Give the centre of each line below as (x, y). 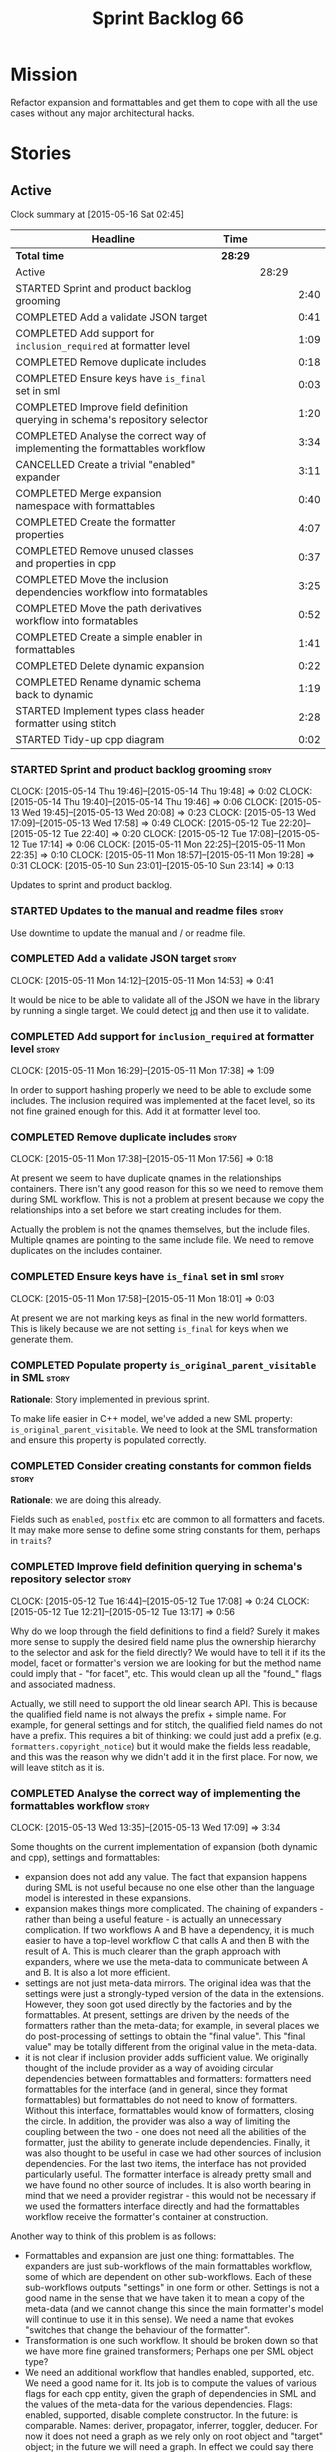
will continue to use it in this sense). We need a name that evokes (159, 2319)
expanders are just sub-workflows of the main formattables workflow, (168, 2266)
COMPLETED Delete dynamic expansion (110, 665)
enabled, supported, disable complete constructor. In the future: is (161, 2414)
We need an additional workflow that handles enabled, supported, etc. (169, 2372)
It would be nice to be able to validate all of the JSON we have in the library (165, 999)
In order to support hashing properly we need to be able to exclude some (161, 1090)
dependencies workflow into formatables (111, 592)
